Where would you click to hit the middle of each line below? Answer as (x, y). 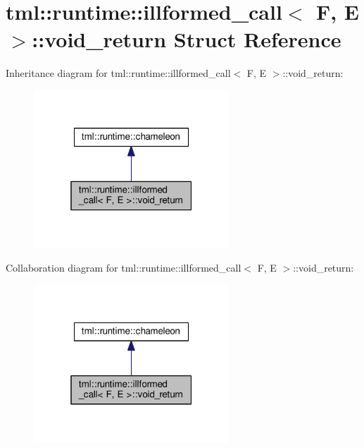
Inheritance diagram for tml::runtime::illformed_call (118, 73)
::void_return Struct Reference (187, 39)
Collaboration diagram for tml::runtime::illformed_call (124, 268)
